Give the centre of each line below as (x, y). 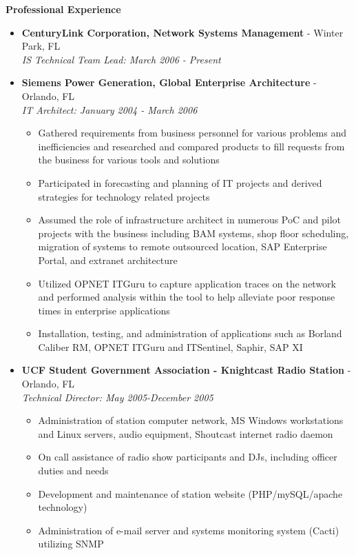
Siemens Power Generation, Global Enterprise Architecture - (169, 82)
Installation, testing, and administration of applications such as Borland (190, 333)
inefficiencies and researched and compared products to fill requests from (191, 146)
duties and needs (73, 471)
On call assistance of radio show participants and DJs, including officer (188, 457)
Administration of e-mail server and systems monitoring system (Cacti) (189, 530)
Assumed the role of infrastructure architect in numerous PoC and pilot (190, 220)
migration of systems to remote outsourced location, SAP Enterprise (182, 246)
